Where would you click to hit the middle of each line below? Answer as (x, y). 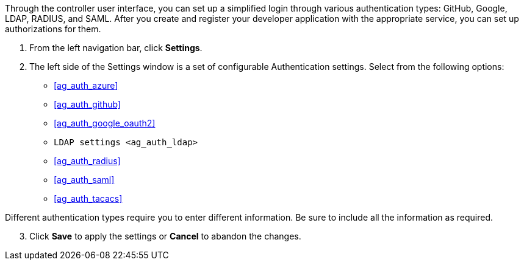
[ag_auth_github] (87, 104)
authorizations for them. (53, 29)
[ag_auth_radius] (87, 161)
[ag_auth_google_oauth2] (105, 123)
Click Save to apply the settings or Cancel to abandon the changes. (165, 236)
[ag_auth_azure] (86, 85)
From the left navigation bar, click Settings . (116, 48)
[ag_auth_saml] (84, 180)
